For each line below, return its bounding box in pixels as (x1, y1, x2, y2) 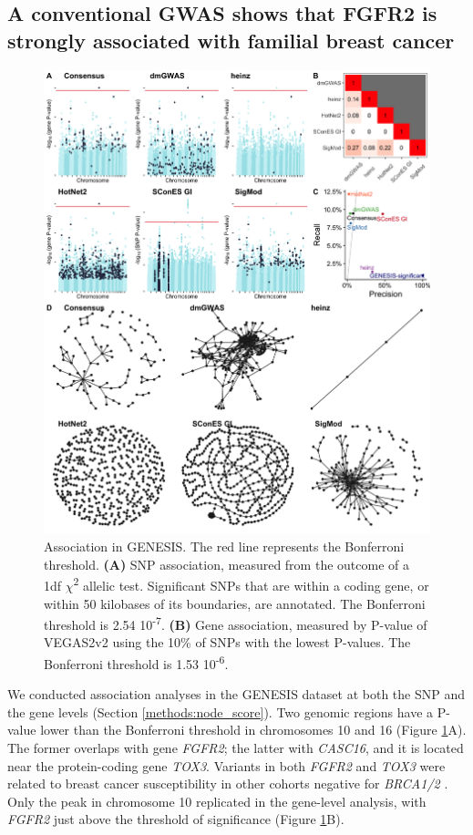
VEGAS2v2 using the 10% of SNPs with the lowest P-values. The (44, 633, 411, 652)
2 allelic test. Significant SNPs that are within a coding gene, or (73, 573, 429, 595)
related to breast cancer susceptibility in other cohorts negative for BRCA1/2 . (7, 774, 448, 793)
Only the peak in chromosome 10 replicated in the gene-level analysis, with (7, 791, 427, 810)
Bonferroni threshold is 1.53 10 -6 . (44, 652, 229, 673)
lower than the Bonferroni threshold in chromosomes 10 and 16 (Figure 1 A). (40, 720, 467, 739)
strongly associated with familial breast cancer (7, 26, 455, 54)
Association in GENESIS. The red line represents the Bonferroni (44, 537, 405, 556)
